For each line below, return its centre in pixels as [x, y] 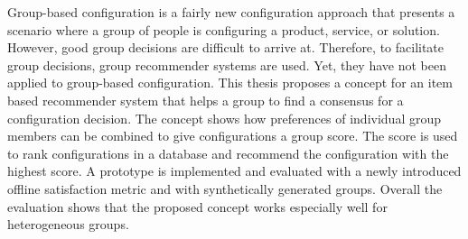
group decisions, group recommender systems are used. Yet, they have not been [227, 64]
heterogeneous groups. [68, 224]
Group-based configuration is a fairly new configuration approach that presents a [231, 12]
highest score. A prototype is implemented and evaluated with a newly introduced [234, 171]
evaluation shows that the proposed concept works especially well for [197, 206]
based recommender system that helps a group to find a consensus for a [206, 100]
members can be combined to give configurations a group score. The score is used [233, 136]
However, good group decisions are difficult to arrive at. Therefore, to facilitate [226, 47]
